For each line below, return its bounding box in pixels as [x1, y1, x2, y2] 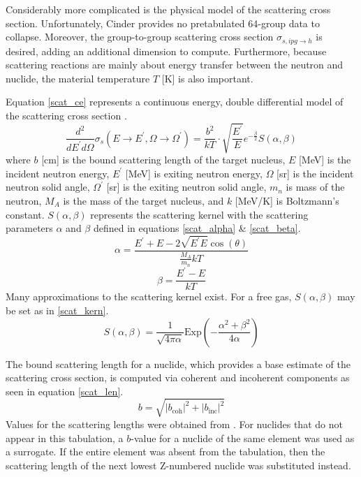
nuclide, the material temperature [6, 71, 150, 85]
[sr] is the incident [277, 166, 354, 180]
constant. [6, 207, 45, 221]
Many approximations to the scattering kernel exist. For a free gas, [6, 289, 292, 304]
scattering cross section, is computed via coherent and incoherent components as [6, 370, 350, 385]
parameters [6, 221, 53, 235]
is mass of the [286, 179, 345, 194]
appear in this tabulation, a [6, 430, 124, 445]
